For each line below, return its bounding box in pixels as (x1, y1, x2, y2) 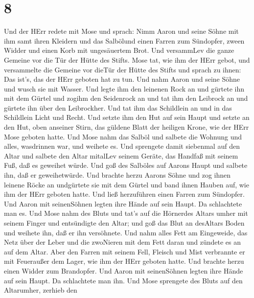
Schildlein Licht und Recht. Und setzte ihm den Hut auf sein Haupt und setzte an (4, 112, 250, 122)
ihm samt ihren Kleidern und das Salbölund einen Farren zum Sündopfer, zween (4, 35, 245, 46)
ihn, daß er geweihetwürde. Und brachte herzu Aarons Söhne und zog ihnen (4, 170, 231, 180)
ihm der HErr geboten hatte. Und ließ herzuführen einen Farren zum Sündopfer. (4, 189, 245, 199)
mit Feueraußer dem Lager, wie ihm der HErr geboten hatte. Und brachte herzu (4, 256, 244, 266)
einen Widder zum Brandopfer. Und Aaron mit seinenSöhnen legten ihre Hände (4, 265, 243, 275)
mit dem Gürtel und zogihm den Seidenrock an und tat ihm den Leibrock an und (4, 93, 248, 103)
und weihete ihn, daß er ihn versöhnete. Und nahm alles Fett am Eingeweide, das (4, 227, 248, 237)
